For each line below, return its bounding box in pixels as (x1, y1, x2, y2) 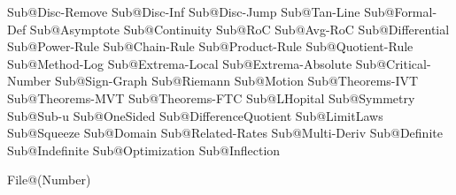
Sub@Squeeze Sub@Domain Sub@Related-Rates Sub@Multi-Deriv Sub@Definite (7, 124, 443, 142)
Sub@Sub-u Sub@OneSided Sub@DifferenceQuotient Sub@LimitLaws (7, 106, 383, 124)
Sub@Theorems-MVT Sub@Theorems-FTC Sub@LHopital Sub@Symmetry (7, 88, 415, 107)
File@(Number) (7, 170, 91, 189)
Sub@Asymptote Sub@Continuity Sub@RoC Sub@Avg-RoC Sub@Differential (29, 19, 450, 38)
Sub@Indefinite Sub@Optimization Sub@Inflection (7, 140, 281, 159)
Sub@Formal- (364, 3, 437, 20)
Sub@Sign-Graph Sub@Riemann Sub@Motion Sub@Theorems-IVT (55, 71, 419, 90)
